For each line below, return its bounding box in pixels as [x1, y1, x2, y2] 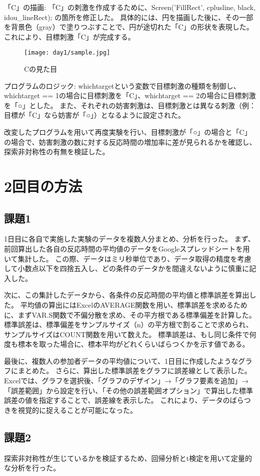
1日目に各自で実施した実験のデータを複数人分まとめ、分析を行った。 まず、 [4, 233, 255, 244]
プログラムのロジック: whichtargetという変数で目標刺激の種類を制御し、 [4, 80, 240, 91]
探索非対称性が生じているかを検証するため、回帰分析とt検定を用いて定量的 [4, 452, 252, 463]
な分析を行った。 [4, 462, 60, 473]
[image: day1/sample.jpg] [24, 49, 110, 57]
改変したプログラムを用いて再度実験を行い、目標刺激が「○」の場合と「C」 [4, 127, 251, 137]
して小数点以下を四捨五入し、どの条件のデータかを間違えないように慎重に [4, 263, 249, 274]
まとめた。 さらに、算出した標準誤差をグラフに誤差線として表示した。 [18, 365, 251, 376]
